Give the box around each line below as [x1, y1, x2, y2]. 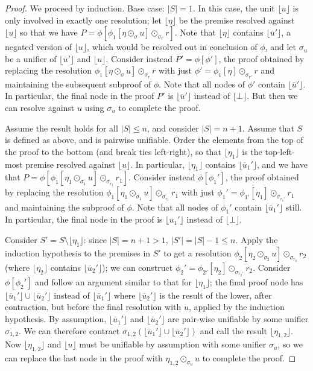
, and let [265, 40, 296, 53]
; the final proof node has [209, 275, 303, 288]
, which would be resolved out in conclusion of [87, 40, 258, 53]
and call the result [200, 324, 268, 337]
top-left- [265, 145, 295, 157]
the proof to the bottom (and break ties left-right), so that [5, 145, 221, 157]
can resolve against [5, 101, 75, 113]
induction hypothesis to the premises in [5, 246, 151, 259]
